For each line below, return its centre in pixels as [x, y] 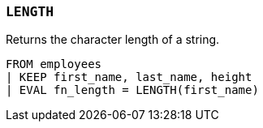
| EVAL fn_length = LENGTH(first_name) [132, 90]
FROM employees [54, 64]
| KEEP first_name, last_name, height [129, 77]
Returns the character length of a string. [113, 40]
